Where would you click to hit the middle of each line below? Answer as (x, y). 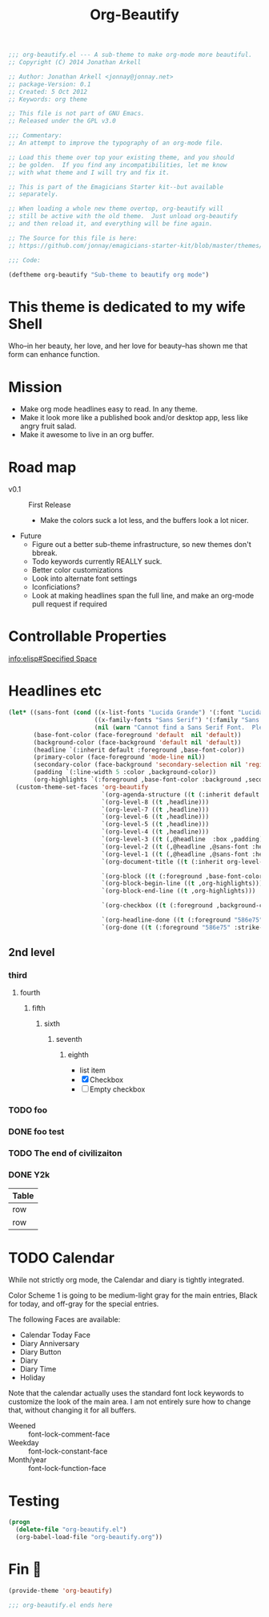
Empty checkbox (117, 1089)
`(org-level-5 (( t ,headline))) (155, 825)
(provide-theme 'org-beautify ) (60, 1591)
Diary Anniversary (50, 1343)
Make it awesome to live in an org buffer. (87, 435)
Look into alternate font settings (84, 578)
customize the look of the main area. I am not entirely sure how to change (130, 1402)
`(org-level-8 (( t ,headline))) (155, 802)
